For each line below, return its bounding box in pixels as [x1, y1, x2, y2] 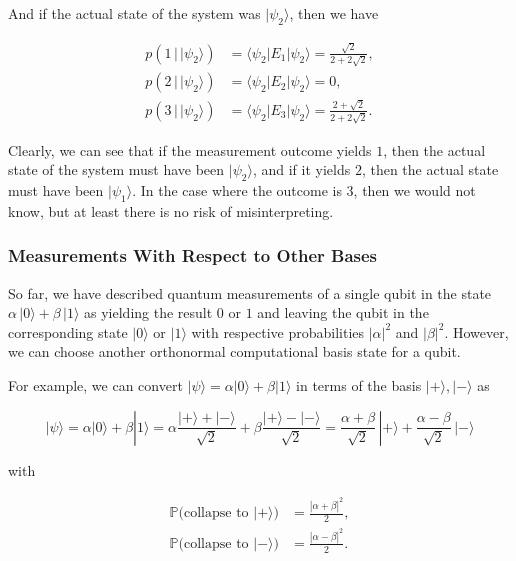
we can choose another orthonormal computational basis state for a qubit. [8, 341, 461, 362]
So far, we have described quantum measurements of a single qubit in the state [8, 282, 492, 303]
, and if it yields [252, 159, 351, 180]
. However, [444, 321, 509, 342]
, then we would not [353, 180, 476, 201]
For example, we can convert [8, 375, 183, 396]
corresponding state [8, 321, 128, 342]
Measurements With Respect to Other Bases [8, 243, 378, 268]
